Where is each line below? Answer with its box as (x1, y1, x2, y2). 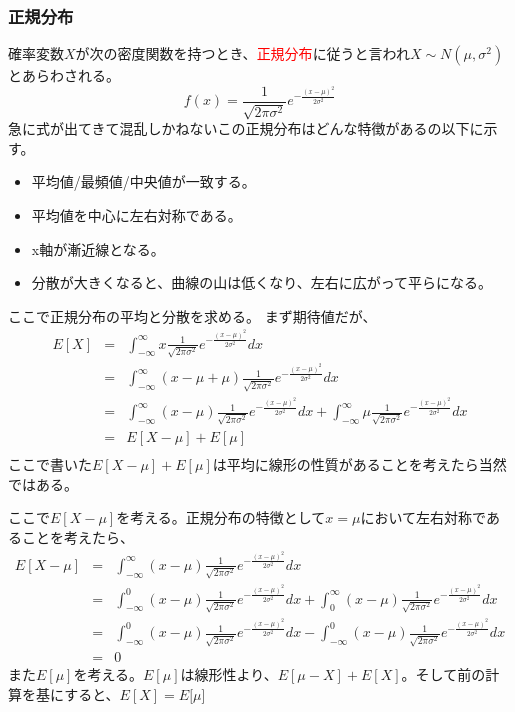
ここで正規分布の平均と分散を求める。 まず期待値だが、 (8, 305, 377, 326)
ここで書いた (8, 454, 92, 475)
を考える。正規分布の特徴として (116, 507, 326, 528)
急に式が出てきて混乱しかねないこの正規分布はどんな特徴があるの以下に (8, 118, 484, 139)
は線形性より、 (180, 664, 278, 685)
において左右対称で (360, 507, 486, 528)
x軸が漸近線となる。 (31, 238, 165, 259)
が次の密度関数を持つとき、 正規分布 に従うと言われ (75, 43, 410, 64)
